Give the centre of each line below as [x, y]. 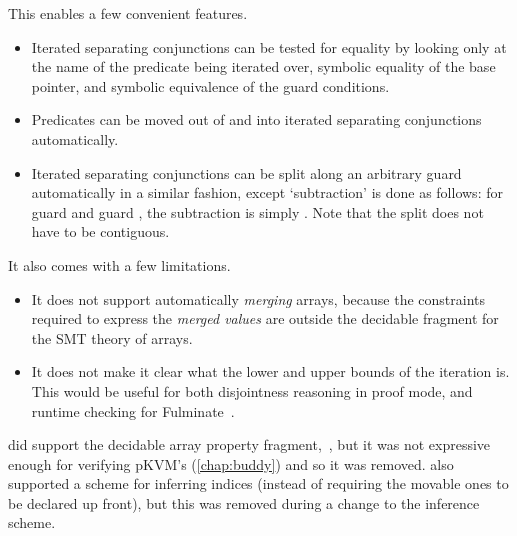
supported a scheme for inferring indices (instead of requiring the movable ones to [258, 483]
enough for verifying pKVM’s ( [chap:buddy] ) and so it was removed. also [231, 463]
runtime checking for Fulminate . [133, 410]
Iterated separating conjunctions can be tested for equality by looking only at [269, 46]
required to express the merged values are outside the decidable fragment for [265, 318]
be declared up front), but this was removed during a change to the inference [244, 502]
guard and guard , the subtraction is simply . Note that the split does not [257, 211]
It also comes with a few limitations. [119, 264]
